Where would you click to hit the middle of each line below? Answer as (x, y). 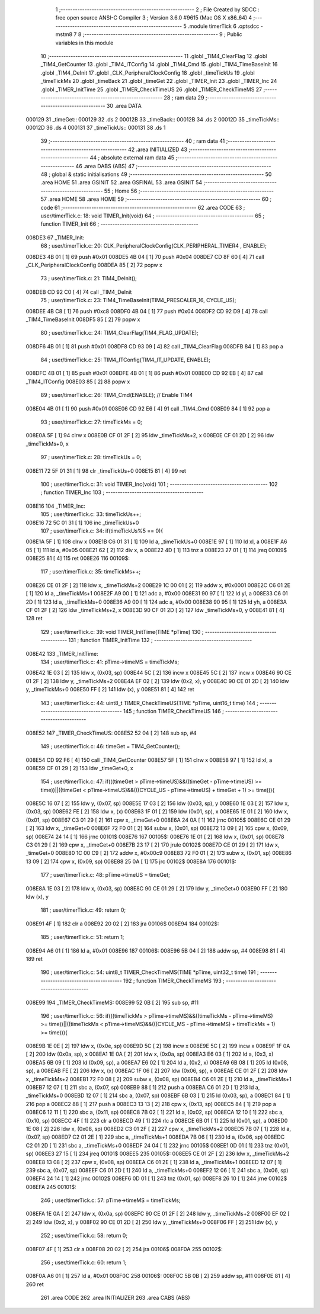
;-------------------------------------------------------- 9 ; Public (162, 34)
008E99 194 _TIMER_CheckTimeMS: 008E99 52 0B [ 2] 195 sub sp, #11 (112, 1002)
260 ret (35, 1284)
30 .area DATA (124, 106)
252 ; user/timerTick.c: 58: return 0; (84, 1236)
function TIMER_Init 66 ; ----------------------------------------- (119, 224)
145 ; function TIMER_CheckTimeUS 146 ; (174, 711)
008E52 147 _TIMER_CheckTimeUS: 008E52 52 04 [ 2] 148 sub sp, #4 (111, 733)
